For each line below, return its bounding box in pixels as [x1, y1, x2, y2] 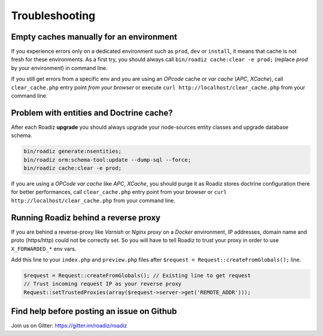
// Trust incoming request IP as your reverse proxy [23, 280, 182, 287]
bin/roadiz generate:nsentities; [23, 148, 122, 155]
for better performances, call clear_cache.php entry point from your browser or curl [11, 189, 227, 196]
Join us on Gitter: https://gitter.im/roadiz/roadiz [11, 322, 127, 329]
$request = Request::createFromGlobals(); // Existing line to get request [23, 272, 251, 279]
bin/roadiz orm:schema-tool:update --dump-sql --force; [23, 156, 191, 163]
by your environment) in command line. [11, 64, 108, 71]
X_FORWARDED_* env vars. [11, 245, 77, 252]
